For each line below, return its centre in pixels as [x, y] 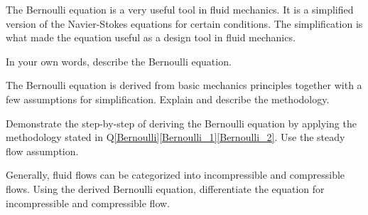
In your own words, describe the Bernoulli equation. [119, 61]
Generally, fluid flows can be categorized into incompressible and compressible [175, 175]
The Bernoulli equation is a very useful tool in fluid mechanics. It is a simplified [180, 9]
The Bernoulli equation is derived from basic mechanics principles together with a [184, 85]
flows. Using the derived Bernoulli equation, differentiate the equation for [165, 188]
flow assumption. [42, 151]
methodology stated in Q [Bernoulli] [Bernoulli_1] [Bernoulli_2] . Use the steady [175, 137]
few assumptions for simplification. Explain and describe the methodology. [168, 99]
